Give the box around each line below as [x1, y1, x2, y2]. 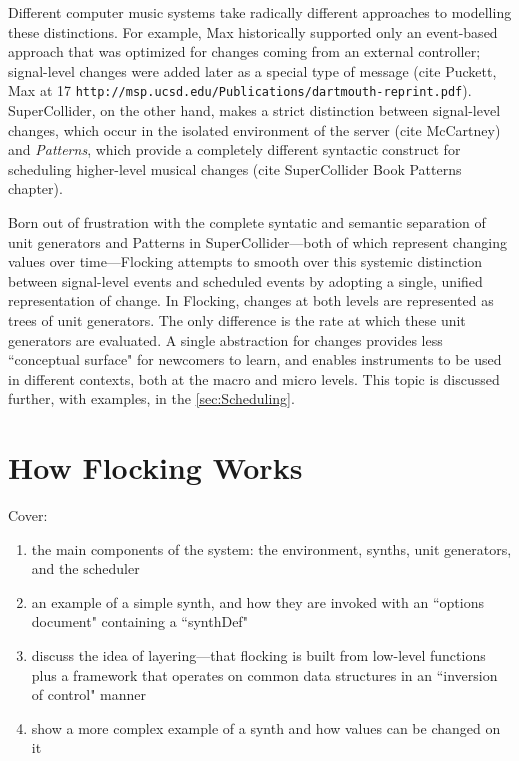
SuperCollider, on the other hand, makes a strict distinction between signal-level [8, 100, 501, 121]
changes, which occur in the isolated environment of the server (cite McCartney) [8, 119, 501, 140]
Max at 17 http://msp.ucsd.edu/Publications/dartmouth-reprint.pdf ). [8, 80, 472, 101]
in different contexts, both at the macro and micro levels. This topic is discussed [8, 368, 500, 389]
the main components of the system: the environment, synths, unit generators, [31, 538, 512, 559]
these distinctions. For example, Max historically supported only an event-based [8, 21, 498, 42]
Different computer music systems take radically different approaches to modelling [8, 2, 512, 22]
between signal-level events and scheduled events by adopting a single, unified [8, 270, 483, 291]
